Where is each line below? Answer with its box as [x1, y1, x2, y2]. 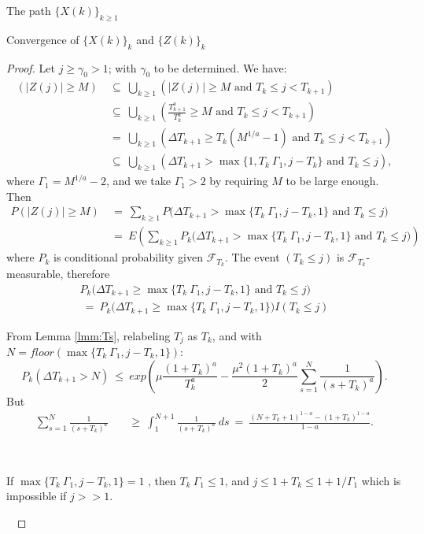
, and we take [105, 172, 171, 189]
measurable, [6, 265, 64, 282]
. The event [225, 249, 280, 265]
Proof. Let [6, 59, 55, 76]
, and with [212, 327, 262, 343]
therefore [67, 265, 110, 282]
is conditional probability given [53, 249, 203, 265]
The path [6, 2, 51, 18]
